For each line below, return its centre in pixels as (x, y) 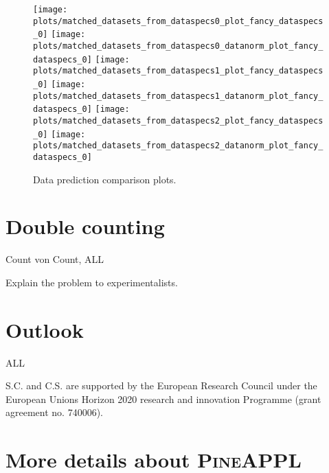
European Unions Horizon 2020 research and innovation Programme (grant (163, 399)
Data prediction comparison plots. (105, 179)
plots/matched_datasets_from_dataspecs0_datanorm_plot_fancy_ (178, 46)
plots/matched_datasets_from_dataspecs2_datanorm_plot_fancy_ (178, 146)
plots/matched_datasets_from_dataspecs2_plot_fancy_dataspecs (178, 120)
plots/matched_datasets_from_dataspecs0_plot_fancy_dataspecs (178, 21)
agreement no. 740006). (54, 412)
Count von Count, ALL (55, 259)
